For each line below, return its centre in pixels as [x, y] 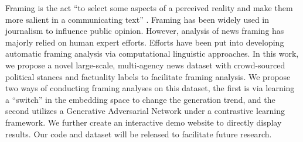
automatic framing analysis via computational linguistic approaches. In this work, [152, 53]
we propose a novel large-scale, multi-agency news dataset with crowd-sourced [145, 65]
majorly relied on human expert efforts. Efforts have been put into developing [145, 42]
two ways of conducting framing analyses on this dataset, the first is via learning [150, 88]
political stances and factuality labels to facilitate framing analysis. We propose [148, 76]
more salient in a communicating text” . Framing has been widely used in [137, 19]
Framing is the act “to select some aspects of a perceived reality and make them [149, 8]
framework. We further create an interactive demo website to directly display [144, 122]
